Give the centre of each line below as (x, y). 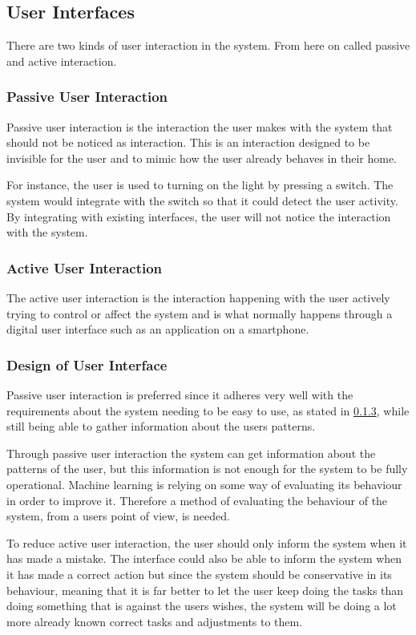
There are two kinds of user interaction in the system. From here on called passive (208, 45)
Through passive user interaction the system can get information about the (191, 453)
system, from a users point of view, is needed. (118, 516)
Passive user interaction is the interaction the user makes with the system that (200, 126)
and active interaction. (62, 61)
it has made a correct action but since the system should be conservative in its (199, 574)
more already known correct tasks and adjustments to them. (155, 621)
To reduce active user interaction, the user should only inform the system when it (207, 542)
